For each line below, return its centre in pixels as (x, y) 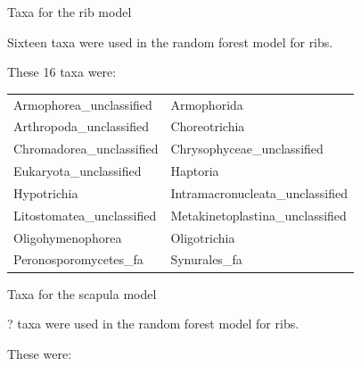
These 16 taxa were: (62, 72)
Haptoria (195, 171)
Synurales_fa (206, 259)
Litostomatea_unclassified (85, 215)
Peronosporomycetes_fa (78, 259)
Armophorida (207, 104)
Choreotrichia (208, 126)
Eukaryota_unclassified (78, 171)
